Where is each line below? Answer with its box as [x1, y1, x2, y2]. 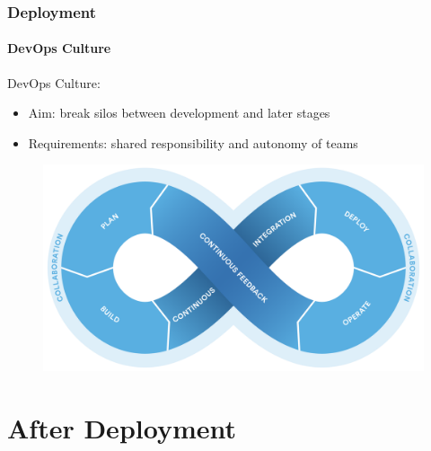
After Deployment [7, 409, 236, 446]
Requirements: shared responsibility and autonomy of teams [28, 133, 358, 152]
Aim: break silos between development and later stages [28, 103, 330, 122]
